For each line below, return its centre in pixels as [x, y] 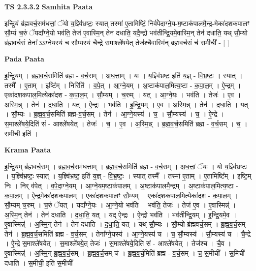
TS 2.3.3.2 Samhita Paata [49, 6]
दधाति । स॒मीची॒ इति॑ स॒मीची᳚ [39, 262]
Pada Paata [24, 59]
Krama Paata [28, 150]
